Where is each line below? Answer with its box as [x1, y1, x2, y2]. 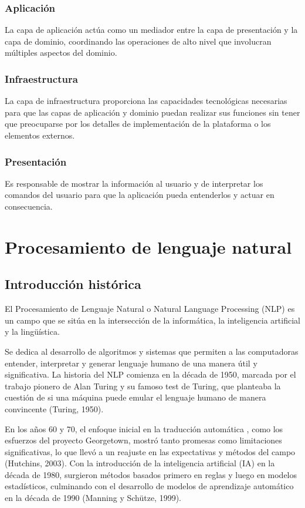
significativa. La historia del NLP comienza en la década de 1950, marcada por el [5, 368, 296, 381]
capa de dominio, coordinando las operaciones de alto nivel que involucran [5, 35, 272, 47]
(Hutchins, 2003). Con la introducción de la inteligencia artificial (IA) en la [5, 457, 275, 469]
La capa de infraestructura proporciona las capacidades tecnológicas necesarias [5, 95, 287, 107]
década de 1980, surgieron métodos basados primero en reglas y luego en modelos [5, 468, 297, 480]
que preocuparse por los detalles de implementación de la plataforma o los [5, 117, 271, 130]
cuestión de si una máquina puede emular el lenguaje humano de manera [5, 391, 266, 403]
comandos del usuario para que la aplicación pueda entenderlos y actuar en [5, 189, 274, 201]
